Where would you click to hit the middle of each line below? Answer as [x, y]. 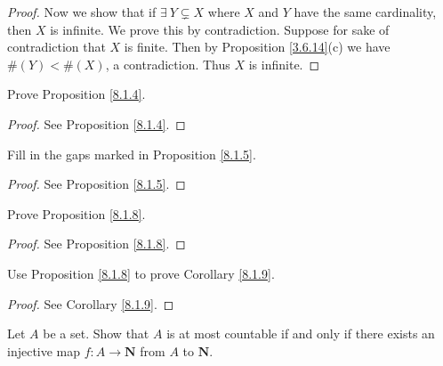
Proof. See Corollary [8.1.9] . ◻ [91, 303]
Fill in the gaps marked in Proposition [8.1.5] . [132, 154]
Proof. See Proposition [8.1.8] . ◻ [97, 244]
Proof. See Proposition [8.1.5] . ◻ [97, 184]
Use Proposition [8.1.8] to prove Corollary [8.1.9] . [141, 273]
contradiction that [56, 47]
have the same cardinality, [365, 12]
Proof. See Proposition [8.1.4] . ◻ [97, 123]
